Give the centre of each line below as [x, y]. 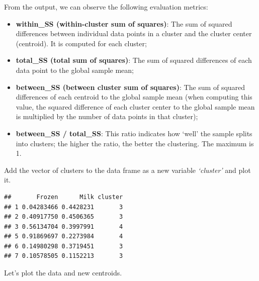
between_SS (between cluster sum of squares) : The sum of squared [131, 87]
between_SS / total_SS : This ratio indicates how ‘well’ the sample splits [134, 133]
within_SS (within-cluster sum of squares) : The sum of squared [124, 23]
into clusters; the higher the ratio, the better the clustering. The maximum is [135, 143]
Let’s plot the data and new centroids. [63, 273]
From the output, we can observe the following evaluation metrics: [106, 7]
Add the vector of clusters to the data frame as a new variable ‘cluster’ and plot [127, 170]
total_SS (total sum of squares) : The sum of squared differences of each [134, 60]
